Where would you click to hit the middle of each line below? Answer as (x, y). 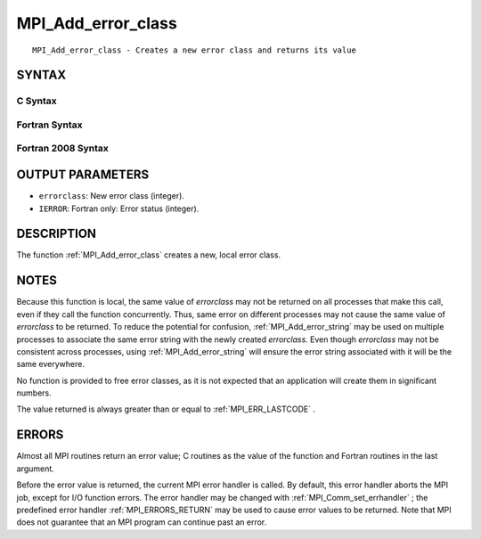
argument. (36, 469)
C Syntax (37, 101)
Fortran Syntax (49, 125)
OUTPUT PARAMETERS (83, 175)
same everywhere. (50, 364)
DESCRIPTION (57, 234)
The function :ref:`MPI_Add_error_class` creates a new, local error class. (148, 255)
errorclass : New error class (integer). (111, 196)
